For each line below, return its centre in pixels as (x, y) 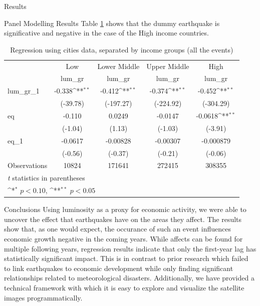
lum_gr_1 (24, 91)
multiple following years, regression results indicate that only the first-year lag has (130, 248)
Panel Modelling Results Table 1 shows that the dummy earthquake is (112, 23)
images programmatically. (43, 297)
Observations (28, 165)
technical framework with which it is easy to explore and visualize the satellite (124, 287)
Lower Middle (118, 66)
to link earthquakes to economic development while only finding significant (119, 268)
